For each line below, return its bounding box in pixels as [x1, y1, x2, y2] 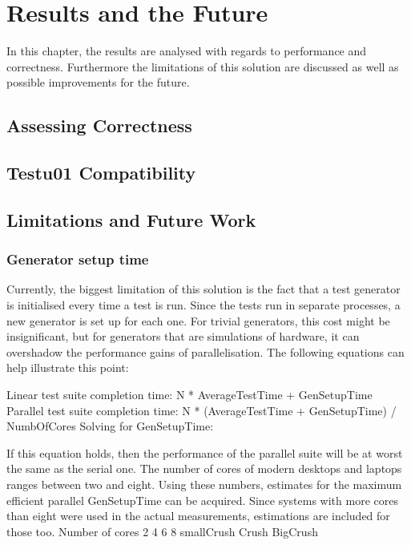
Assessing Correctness [6, 113, 192, 138]
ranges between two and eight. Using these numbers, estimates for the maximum [6, 476, 402, 492]
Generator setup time [6, 249, 149, 269]
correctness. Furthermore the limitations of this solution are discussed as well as [6, 58, 399, 75]
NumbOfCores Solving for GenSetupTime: [6, 418, 214, 434]
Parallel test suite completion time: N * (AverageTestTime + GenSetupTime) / [6, 402, 397, 418]
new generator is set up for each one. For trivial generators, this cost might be [6, 312, 390, 329]
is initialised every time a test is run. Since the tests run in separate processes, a [6, 297, 401, 313]
